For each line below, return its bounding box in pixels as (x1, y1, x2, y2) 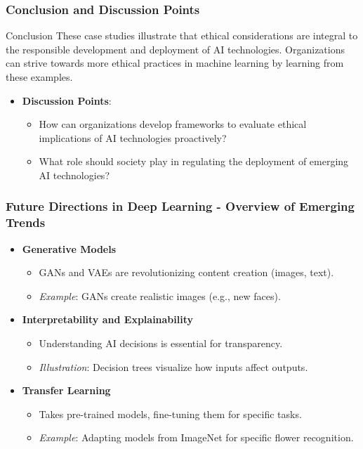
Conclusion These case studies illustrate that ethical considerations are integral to (6, 28, 358, 43)
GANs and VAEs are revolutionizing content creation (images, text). (39, 265, 334, 280)
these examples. (6, 70, 73, 84)
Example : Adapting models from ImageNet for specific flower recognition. (39, 430, 354, 445)
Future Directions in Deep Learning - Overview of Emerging (6, 197, 355, 215)
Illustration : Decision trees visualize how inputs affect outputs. (39, 359, 308, 374)
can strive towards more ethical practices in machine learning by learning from (6, 56, 344, 70)
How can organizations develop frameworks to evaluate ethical (39, 117, 307, 131)
